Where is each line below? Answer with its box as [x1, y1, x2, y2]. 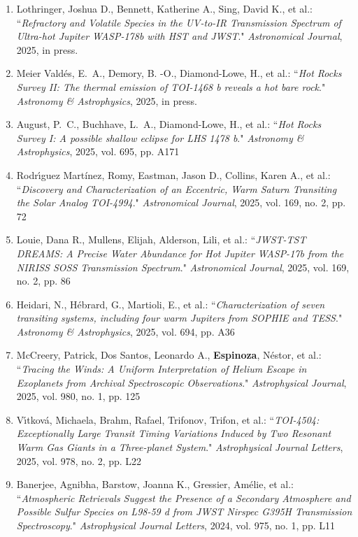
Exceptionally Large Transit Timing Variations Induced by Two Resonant [16, 426, 331, 441]
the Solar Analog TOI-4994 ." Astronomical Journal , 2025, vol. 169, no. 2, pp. [16, 195, 346, 210]
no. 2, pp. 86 [16, 273, 71, 288]
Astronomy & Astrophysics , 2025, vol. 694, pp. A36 [16, 324, 235, 338]
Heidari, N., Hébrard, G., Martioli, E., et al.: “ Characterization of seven [16, 296, 325, 311]
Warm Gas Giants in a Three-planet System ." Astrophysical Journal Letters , [16, 440, 343, 454]
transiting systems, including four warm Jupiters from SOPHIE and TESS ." [16, 310, 343, 325]
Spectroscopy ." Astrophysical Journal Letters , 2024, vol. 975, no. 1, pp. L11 [16, 518, 335, 532]
